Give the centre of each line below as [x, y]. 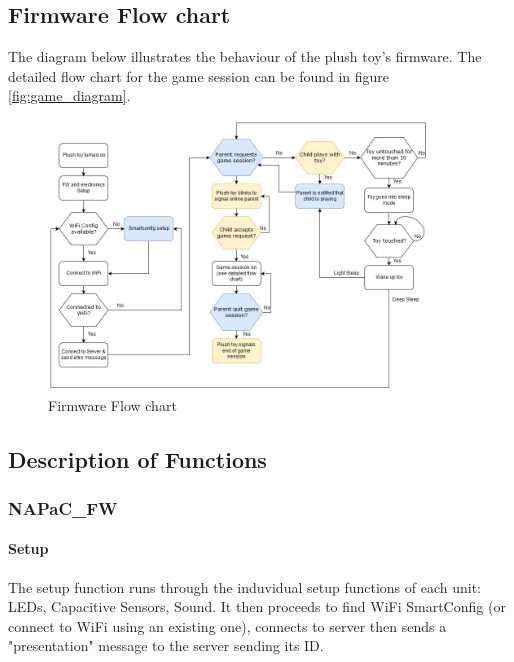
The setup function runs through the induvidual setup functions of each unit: [244, 586]
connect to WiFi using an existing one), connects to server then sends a [227, 625]
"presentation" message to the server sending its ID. [166, 645]
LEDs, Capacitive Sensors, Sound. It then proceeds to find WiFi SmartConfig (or [257, 606]
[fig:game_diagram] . [69, 95]
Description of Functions [137, 458]
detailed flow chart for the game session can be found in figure [199, 75]
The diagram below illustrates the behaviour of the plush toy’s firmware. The [245, 56]
